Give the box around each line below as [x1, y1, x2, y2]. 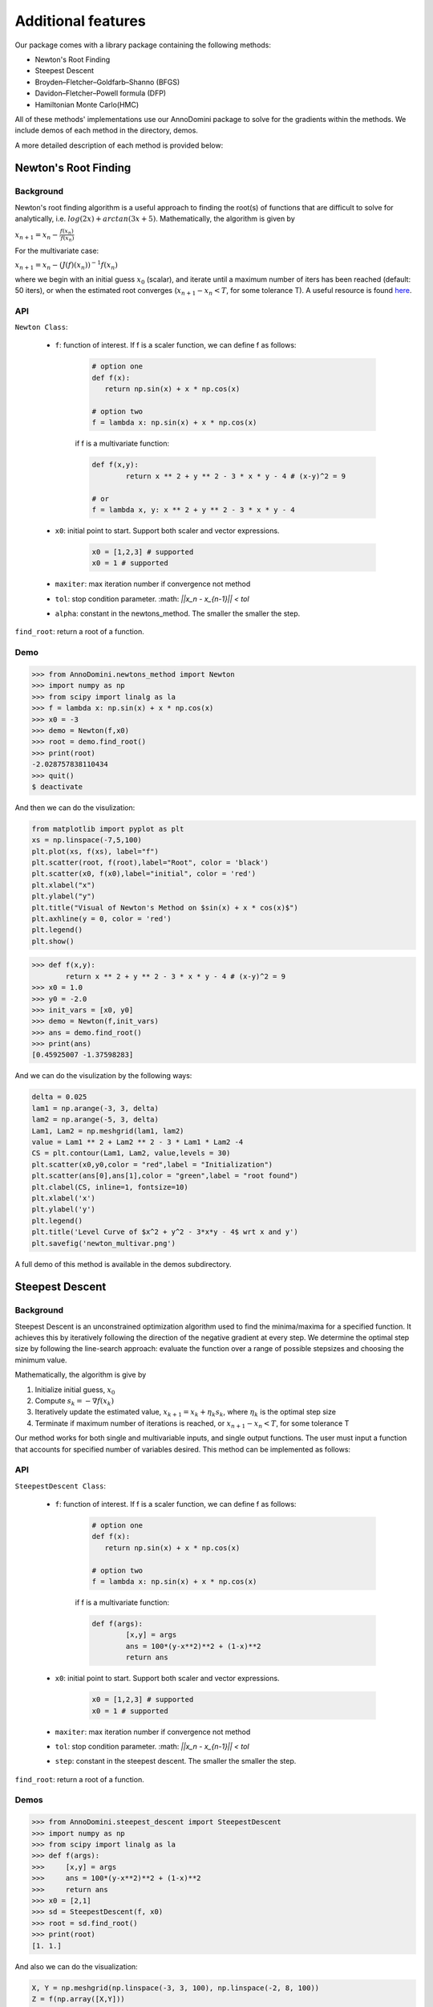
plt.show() [31, 936, 75, 946]
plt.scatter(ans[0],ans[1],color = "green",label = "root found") [31, 1171, 298, 1180]
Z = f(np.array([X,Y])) [31, 1994, 126, 2003]
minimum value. [14, 1355, 67, 1365]
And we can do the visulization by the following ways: [14, 1071, 192, 1081]
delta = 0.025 [31, 1093, 87, 1101]
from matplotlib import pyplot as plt [31, 824, 184, 833]
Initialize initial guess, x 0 [34, 1385, 115, 1396]
